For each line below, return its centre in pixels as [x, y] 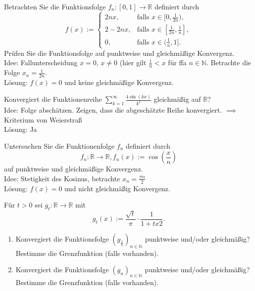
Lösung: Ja [21, 129]
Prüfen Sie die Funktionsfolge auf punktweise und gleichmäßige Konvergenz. [119, 53]
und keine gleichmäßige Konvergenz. [119, 82]
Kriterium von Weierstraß [43, 119]
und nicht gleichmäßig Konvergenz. [117, 188]
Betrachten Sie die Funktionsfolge [55, 6]
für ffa [177, 62]
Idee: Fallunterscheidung [41, 62]
